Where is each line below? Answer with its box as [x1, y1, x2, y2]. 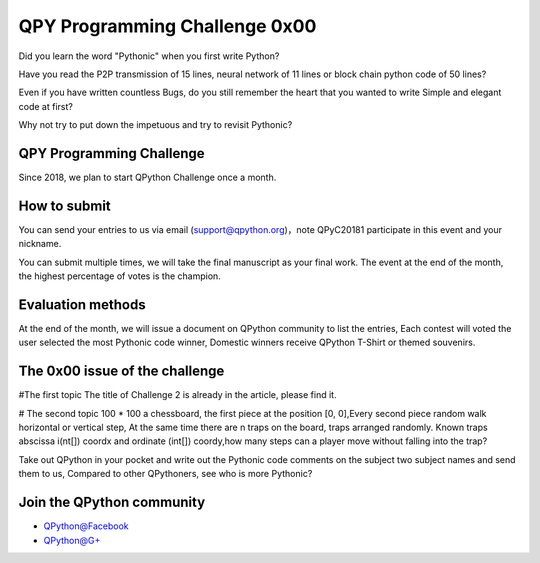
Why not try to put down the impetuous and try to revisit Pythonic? [18, 119, 293, 131]
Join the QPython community [18, 494, 206, 511]
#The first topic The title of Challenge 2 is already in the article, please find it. [18, 389, 337, 401]
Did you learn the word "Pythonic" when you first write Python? [18, 50, 280, 62]
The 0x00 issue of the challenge [18, 363, 225, 380]
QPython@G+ [43, 534, 101, 546]
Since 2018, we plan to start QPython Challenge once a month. [18, 171, 277, 184]
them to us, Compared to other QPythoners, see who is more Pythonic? [18, 468, 313, 480]
